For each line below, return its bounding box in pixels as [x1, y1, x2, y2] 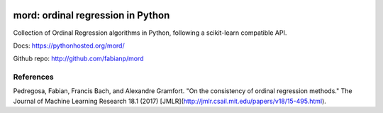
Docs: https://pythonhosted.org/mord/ [13, 41, 125, 50]
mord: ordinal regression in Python [13, 9, 170, 21]
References [13, 72, 54, 82]
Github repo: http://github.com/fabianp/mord [13, 54, 144, 63]
